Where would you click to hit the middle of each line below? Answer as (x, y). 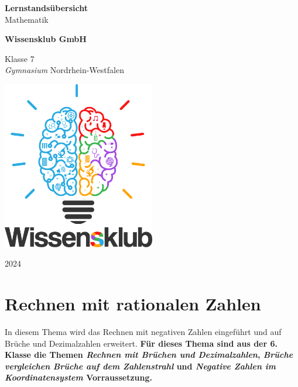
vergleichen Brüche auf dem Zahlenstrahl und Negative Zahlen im (141, 366)
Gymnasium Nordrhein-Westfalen (64, 70)
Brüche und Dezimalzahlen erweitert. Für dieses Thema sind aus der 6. (141, 343)
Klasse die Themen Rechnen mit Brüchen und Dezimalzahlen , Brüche (149, 355)
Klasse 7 (20, 58)
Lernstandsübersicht (46, 8)
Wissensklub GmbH (46, 39)
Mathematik (27, 19)
